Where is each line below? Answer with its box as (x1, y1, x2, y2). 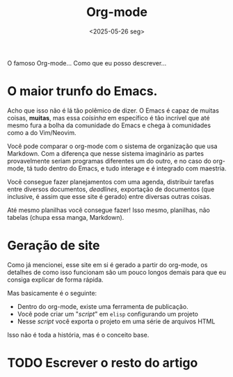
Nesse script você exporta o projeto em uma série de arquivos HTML (17, 317, 216, 326)
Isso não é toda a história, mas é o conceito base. (7, 330, 150, 339)
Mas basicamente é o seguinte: (7, 289, 97, 297)
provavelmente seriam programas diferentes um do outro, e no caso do (7, 157, 211, 165)
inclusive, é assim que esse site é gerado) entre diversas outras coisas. (7, 192, 212, 200)
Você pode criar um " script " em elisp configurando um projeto (17, 310, 198, 318)
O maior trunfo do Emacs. (7, 83, 158, 99)
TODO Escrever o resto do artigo (7, 355, 198, 371)
